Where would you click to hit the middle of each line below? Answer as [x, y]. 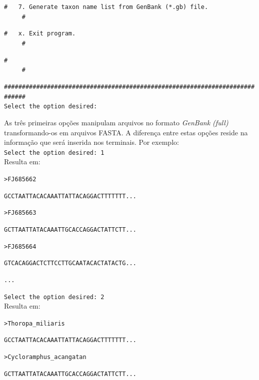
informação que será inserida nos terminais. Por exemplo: [91, 142]
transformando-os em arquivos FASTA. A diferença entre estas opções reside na [126, 132]
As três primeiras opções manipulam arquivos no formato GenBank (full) [116, 122]
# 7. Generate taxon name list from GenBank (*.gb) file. [106, 7]
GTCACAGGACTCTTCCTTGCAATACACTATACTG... [70, 263]
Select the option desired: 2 [54, 297]
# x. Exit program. [40, 34]
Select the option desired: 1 [54, 153]
